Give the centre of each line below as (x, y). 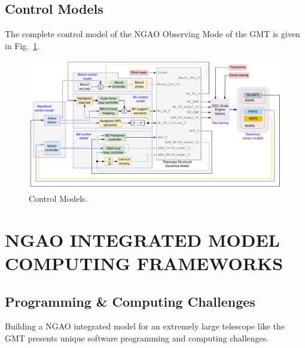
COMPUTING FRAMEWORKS (144, 263)
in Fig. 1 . (22, 45)
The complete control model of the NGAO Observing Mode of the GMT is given (152, 34)
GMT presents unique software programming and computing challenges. (137, 338)
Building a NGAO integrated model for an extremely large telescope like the (145, 326)
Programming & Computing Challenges (130, 301)
